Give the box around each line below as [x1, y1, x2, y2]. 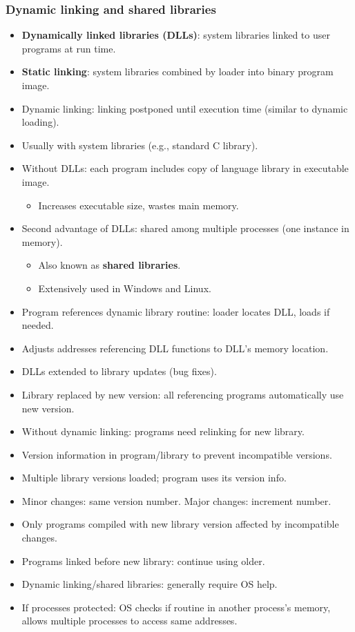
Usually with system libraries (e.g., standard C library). [21, 137, 258, 152]
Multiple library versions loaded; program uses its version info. [21, 470, 287, 485]
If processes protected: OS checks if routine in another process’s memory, [21, 600, 331, 614]
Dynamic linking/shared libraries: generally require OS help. [21, 577, 278, 591]
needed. [21, 318, 54, 332]
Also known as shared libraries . [38, 258, 181, 272]
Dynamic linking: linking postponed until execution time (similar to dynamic [21, 101, 348, 115]
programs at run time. [21, 41, 116, 55]
